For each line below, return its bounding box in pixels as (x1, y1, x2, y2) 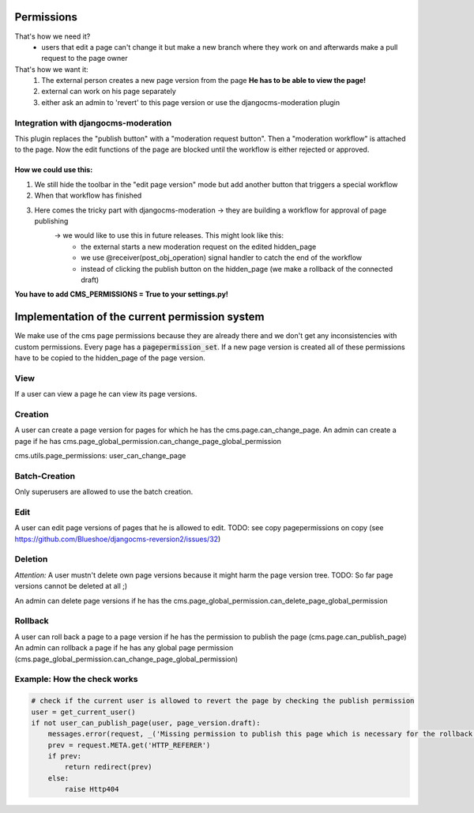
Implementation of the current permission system (14, 311, 265, 324)
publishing (34, 216, 69, 225)
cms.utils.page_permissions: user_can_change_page (14, 451, 186, 461)
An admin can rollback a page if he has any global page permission (14, 643, 234, 653)
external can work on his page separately (41, 87, 177, 96)
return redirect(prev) (64, 762, 153, 772)
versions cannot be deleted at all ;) (14, 582, 128, 591)
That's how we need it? (14, 32, 91, 41)
